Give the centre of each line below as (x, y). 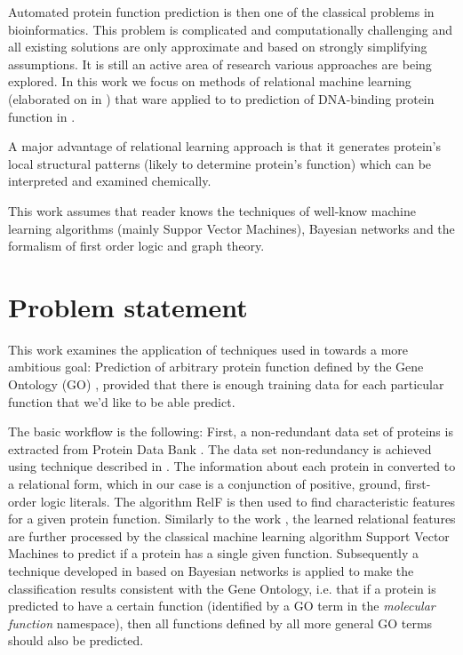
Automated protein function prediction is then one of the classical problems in (221, 12)
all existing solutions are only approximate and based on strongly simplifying (218, 47)
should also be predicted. (76, 640)
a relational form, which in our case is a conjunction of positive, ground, (204, 483)
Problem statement (128, 306)
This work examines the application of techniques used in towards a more (208, 349)
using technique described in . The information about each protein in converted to (232, 466)
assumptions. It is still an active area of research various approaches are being (220, 64)
